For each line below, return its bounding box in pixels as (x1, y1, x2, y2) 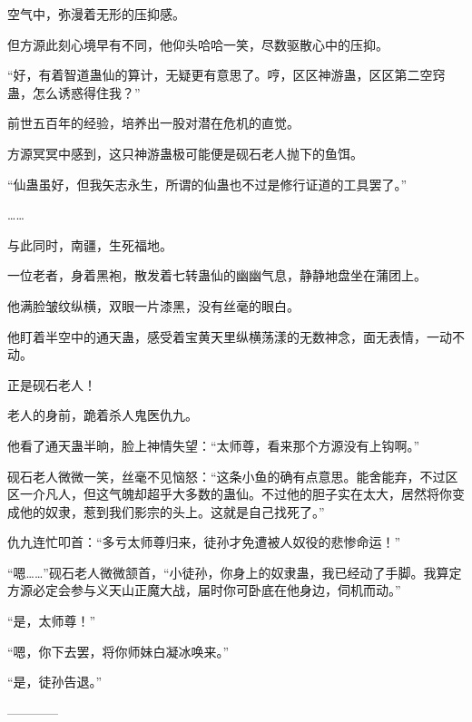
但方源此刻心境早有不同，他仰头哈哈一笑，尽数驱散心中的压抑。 (7, 34, 388, 54)
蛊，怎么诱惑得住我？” (7, 83, 141, 102)
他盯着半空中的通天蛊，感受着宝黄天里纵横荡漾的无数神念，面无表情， (7, 327, 427, 346)
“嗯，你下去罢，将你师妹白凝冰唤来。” (7, 641, 230, 660)
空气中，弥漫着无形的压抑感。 (7, 5, 185, 23)
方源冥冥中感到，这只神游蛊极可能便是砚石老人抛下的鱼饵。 (7, 143, 363, 162)
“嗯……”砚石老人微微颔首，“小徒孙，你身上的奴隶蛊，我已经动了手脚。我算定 (7, 562, 462, 581)
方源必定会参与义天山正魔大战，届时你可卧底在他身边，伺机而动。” (7, 581, 401, 600)
